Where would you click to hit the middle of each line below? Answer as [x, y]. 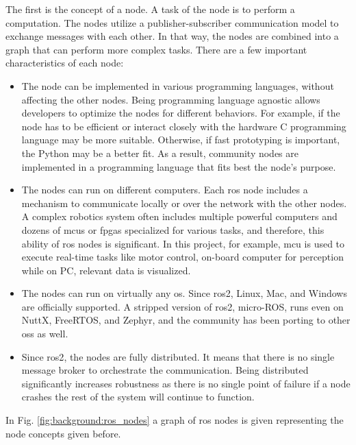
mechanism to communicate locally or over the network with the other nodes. [184, 203]
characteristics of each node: [65, 63]
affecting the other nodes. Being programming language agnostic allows [171, 99]
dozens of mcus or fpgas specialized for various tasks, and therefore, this [173, 229]
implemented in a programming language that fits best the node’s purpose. [179, 166]
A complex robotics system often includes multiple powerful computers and [179, 216]
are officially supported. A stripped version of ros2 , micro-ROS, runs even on [182, 306]
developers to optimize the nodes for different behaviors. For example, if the [181, 113]
